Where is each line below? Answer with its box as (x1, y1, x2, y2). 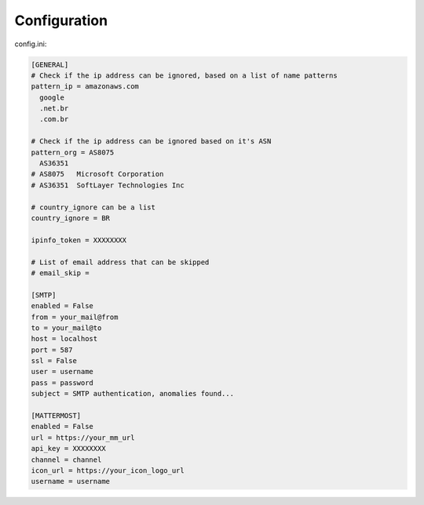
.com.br (39, 114, 69, 124)
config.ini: (14, 39, 47, 49)
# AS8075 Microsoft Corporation (31, 169, 164, 179)
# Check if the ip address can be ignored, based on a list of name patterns (31, 71, 338, 80)
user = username (31, 367, 94, 376)
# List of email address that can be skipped (31, 257, 210, 267)
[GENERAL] (31, 60, 69, 69)
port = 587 (31, 345, 73, 354)
